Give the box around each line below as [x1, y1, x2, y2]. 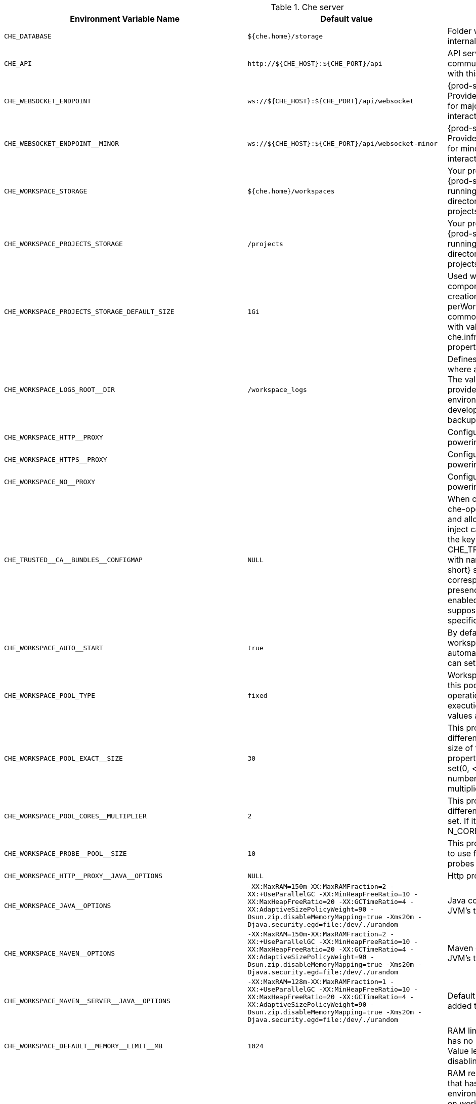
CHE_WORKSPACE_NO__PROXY [4, 478, 96, 486]
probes [447, 858, 474, 869]
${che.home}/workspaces [247, 187, 335, 195]
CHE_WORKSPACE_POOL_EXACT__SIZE [4, 754, 123, 762]
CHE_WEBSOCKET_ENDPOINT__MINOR [4, 139, 119, 147]
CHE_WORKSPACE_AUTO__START [4, 644, 103, 652]
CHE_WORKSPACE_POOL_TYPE [4, 691, 96, 699]
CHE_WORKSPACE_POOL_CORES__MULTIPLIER [4, 812, 147, 820]
